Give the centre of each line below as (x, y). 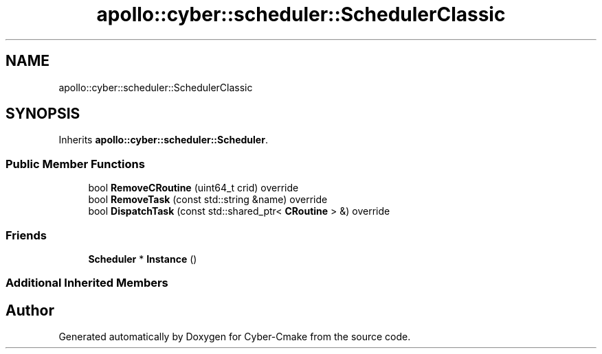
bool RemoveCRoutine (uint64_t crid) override (193, 188)
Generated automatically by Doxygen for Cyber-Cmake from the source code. (235, 337)
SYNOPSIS (43, 114)
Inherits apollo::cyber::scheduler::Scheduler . (163, 140)
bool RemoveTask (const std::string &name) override (208, 200)
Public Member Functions (75, 164)
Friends (26, 235)
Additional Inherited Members (87, 283)
